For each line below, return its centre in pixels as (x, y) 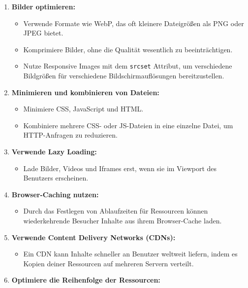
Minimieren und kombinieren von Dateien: (85, 92)
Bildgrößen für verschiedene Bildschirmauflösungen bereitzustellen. (124, 76)
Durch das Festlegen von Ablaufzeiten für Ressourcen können (116, 211)
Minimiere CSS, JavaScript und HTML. (83, 109)
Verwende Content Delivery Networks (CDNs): (93, 237)
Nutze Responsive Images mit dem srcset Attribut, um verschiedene (128, 66)
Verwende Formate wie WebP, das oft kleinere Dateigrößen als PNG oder (134, 23)
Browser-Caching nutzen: (55, 194)
